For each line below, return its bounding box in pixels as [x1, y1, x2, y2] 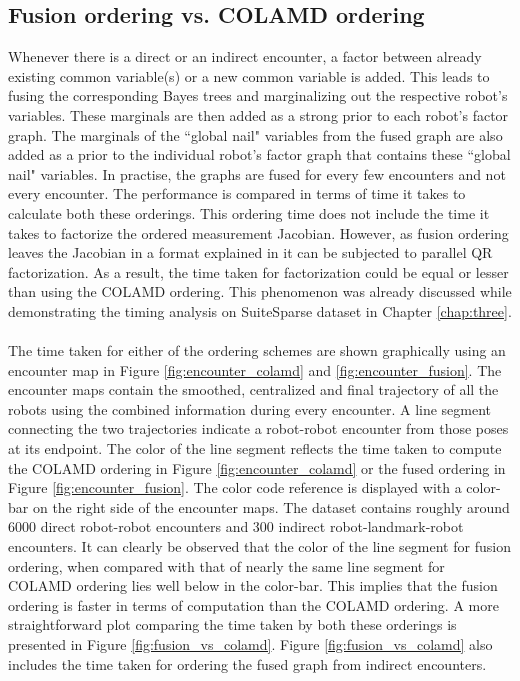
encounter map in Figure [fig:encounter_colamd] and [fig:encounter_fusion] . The [8, 359, 502, 380]
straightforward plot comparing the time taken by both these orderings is [8, 614, 457, 635]
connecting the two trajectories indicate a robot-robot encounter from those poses [8, 418, 509, 439]
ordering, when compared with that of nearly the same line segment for [8, 555, 445, 576]
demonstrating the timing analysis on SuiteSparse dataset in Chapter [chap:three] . [8, 300, 512, 321]
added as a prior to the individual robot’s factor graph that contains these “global [8, 144, 511, 165]
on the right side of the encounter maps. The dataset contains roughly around [32, 496, 510, 517]
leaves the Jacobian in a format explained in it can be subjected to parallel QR [8, 242, 493, 263]
